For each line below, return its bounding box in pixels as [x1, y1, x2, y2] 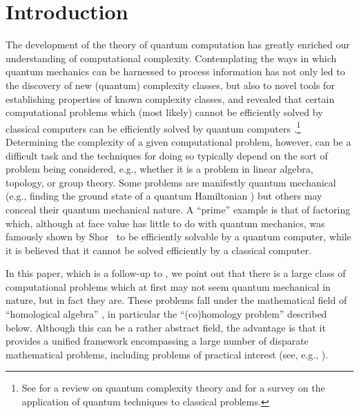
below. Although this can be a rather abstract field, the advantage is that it [6, 320, 326, 334]
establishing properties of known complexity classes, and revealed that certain [6, 91, 335, 106]
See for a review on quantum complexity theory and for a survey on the [21, 381, 325, 395]
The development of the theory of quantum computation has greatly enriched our [6, 37, 350, 52]
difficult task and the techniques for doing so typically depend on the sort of [6, 148, 328, 162]
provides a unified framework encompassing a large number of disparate [6, 334, 309, 348]
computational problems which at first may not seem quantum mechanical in [6, 279, 331, 294]
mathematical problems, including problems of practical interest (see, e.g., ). [6, 347, 329, 361]
